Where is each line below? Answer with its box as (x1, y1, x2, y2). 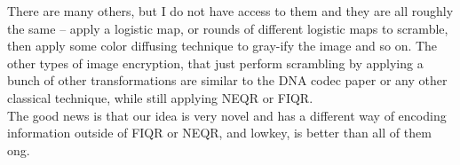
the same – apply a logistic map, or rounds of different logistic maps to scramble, (7, 19, 448, 37)
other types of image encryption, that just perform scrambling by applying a (7, 53, 424, 72)
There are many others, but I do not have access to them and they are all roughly (7, 2, 454, 20)
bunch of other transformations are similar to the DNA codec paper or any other (7, 71, 448, 90)
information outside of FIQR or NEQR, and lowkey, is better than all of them (7, 123, 432, 142)
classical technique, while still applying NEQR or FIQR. (7, 88, 313, 106)
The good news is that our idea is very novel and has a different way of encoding (7, 106, 447, 124)
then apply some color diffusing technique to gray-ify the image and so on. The (7, 36, 438, 55)
